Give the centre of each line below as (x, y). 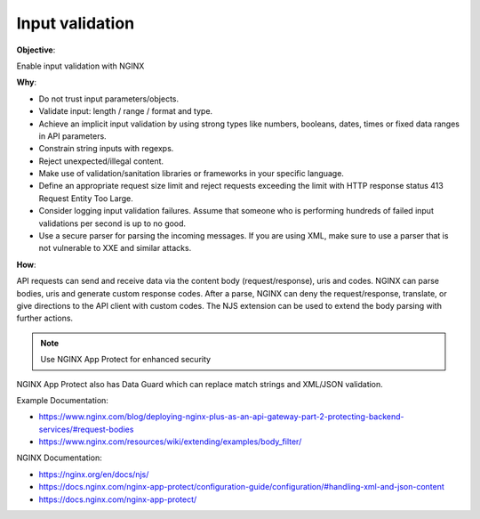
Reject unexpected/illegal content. (101, 161)
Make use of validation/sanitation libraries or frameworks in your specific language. (191, 174)
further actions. (45, 318)
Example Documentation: (62, 400)
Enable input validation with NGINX (80, 66)
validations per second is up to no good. (112, 223)
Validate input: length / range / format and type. (126, 111)
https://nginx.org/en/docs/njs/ (94, 474)
